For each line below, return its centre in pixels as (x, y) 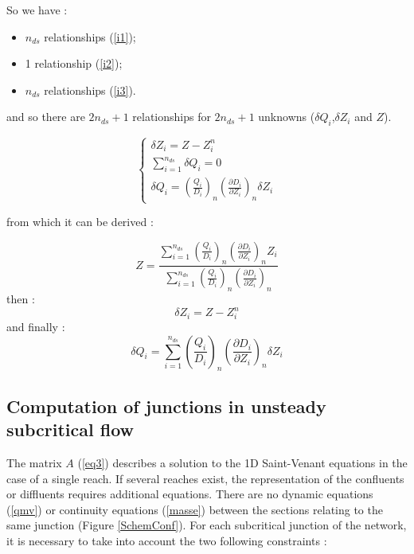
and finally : (36, 326)
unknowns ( (287, 117)
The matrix (34, 462)
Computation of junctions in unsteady (166, 406)
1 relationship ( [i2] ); (74, 63)
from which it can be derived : (80, 222)
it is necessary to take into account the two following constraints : (167, 540)
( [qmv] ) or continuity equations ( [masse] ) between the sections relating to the (195, 509)
